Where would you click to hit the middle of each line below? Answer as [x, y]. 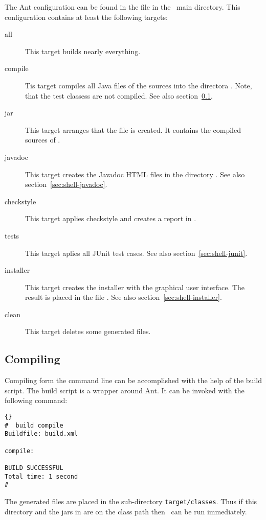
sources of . [43, 140]
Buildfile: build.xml [41, 434]
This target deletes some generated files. [88, 331]
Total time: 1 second [41, 476]
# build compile [34, 425]
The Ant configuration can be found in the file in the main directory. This [123, 7]
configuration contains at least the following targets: [86, 17]
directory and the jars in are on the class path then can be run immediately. [126, 511]
